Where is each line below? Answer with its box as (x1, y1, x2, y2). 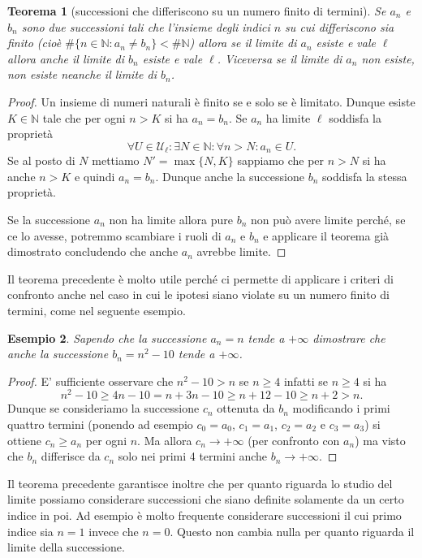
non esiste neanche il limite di (7, 66, 157, 83)
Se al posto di (7, 152, 75, 169)
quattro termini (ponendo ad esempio (7, 416, 193, 432)
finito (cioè (7, 34, 62, 51)
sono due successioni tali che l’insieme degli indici (21, 18, 270, 35)
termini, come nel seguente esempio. (7, 301, 186, 318)
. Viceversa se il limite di (217, 50, 342, 67)
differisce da (41, 448, 101, 465)
